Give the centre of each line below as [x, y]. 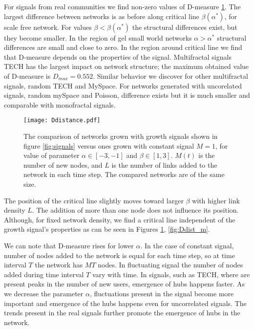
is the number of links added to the [164, 164]
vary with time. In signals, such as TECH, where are [171, 274]
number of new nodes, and [63, 164]
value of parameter [52, 155]
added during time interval [44, 274]
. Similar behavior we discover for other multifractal [170, 76]
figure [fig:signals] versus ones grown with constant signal [109, 145]
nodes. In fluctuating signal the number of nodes [170, 265]
